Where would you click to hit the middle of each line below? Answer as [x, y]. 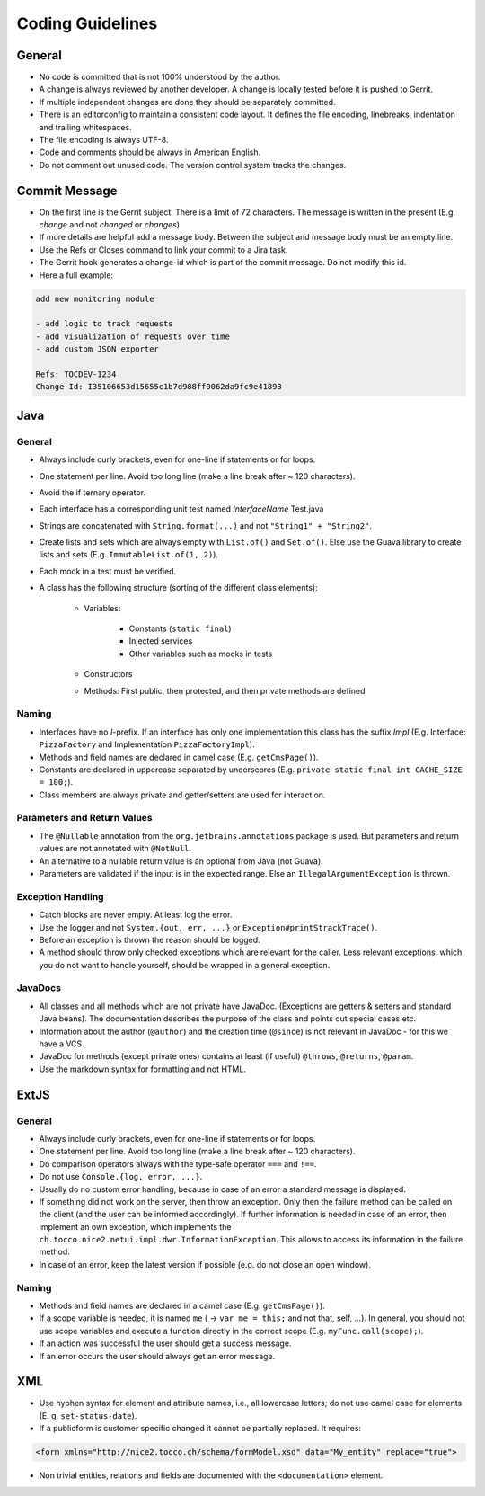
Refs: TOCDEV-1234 [76, 374]
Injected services [161, 641]
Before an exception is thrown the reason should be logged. [150, 939]
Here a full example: [76, 275]
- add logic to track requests [105, 324]
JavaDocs [39, 988]
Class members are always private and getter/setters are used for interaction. [182, 795]
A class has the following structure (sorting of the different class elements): [178, 588]
